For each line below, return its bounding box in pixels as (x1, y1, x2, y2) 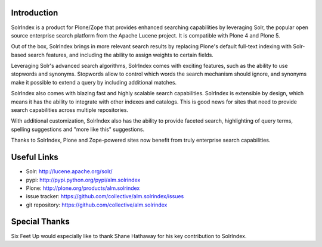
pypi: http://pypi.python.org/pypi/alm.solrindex (26, 176, 141, 183)
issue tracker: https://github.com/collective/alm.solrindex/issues (26, 193, 184, 200)
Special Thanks (11, 217, 70, 227)
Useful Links (11, 152, 59, 162)
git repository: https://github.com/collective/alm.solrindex (26, 201, 168, 208)
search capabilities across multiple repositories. (11, 107, 128, 114)
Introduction (11, 8, 58, 18)
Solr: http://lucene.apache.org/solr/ (26, 168, 113, 175)
